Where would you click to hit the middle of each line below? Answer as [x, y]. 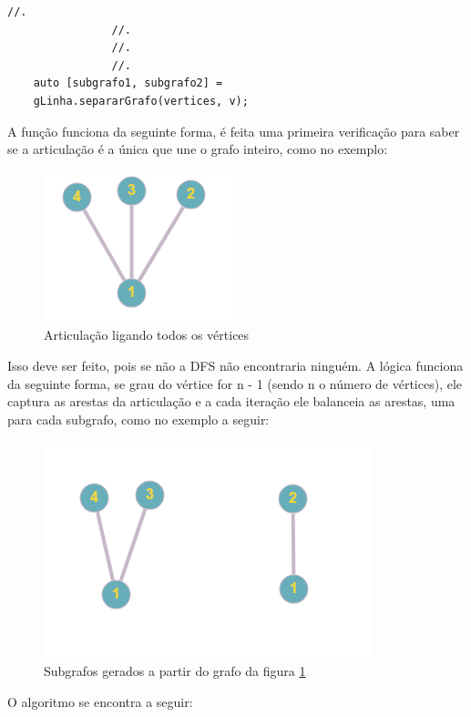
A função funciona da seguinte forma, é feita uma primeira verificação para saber [234, 131]
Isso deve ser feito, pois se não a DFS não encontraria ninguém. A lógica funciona [235, 365]
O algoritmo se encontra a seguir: [100, 701]
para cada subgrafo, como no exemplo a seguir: [138, 419]
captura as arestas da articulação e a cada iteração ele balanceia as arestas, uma [231, 401]
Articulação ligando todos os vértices [147, 335]
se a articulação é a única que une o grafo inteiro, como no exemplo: [198, 149]
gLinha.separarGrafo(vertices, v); [141, 101]
